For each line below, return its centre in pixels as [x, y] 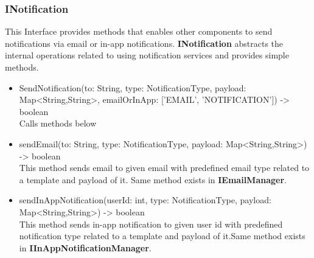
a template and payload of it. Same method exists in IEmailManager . [153, 179]
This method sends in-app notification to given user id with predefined [151, 224]
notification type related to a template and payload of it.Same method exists [162, 236]
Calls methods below [58, 123]
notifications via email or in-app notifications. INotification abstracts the [144, 43]
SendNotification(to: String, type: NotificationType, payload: [133, 87]
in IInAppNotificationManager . [85, 247]
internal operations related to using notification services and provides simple [147, 55]
